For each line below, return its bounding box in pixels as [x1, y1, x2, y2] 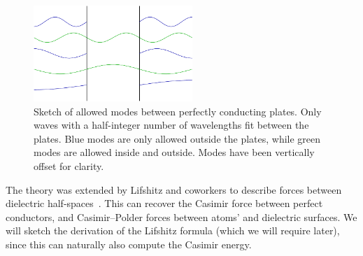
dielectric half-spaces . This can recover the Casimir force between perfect [6, 196, 323, 211]
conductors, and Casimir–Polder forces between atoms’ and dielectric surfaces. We [6, 209, 357, 224]
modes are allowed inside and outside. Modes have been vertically [34, 145, 315, 159]
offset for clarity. [34, 158, 104, 173]
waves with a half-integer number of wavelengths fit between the [34, 118, 309, 132]
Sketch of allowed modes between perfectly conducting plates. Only [34, 104, 322, 118]
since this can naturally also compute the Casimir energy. [6, 236, 252, 251]
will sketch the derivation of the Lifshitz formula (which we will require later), [6, 223, 340, 238]
